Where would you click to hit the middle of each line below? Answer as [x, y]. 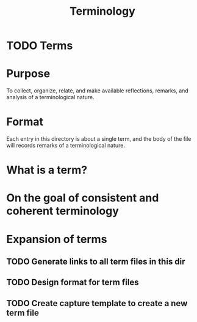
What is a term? [47, 170]
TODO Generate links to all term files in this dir [96, 262]
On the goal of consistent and [83, 198]
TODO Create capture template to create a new [97, 303]
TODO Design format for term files [73, 283]
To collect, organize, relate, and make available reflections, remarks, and [98, 91]
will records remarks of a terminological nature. [66, 146]
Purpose [28, 74]
